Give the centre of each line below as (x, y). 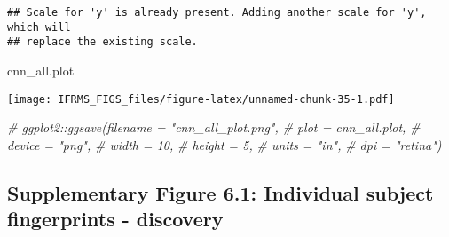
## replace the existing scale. (102, 42)
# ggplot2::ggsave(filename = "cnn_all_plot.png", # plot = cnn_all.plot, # (214, 127)
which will (39, 27)
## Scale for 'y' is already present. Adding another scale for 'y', (217, 12)
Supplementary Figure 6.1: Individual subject (221, 192)
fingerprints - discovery (115, 219)
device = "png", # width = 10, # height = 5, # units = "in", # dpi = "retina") (224, 144)
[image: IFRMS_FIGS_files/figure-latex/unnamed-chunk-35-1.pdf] (201, 99)
